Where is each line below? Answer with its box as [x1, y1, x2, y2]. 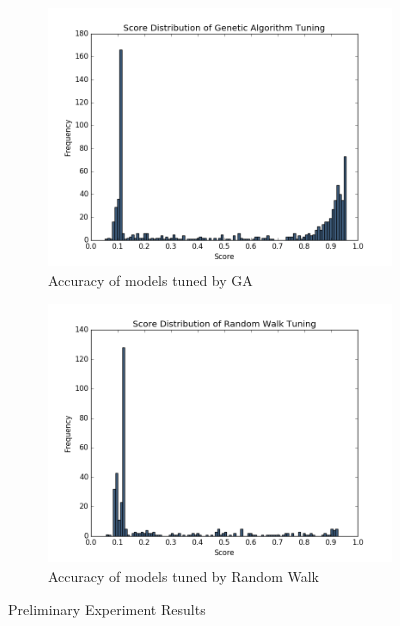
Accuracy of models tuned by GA [48, 269, 253, 290]
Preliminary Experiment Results [8, 599, 206, 620]
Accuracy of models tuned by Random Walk [48, 565, 319, 586]
